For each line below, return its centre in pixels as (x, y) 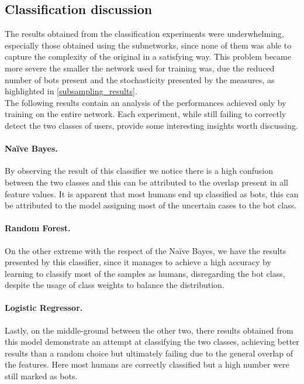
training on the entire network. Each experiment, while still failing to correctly (146, 114)
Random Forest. (38, 228)
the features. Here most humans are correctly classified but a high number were (147, 364)
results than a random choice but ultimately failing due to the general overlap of (149, 353)
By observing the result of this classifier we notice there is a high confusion (139, 171)
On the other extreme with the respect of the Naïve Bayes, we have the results (146, 250)
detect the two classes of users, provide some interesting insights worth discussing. (151, 125)
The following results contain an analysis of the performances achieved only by (146, 102)
